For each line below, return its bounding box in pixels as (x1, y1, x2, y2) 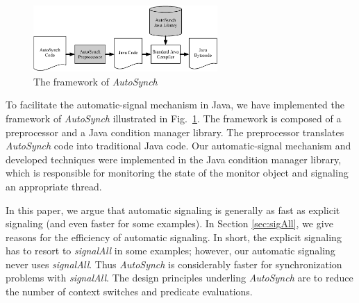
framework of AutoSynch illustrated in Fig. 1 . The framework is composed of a (6, 110, 342, 125)
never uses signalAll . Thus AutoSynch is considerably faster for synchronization (6, 256, 342, 271)
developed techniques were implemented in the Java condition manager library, (6, 151, 342, 166)
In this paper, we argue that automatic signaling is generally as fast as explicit (6, 202, 340, 217)
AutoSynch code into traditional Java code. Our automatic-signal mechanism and (6, 138, 351, 153)
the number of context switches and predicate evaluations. (6, 284, 253, 299)
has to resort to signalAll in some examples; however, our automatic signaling (6, 243, 335, 258)
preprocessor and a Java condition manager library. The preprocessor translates (6, 124, 344, 139)
